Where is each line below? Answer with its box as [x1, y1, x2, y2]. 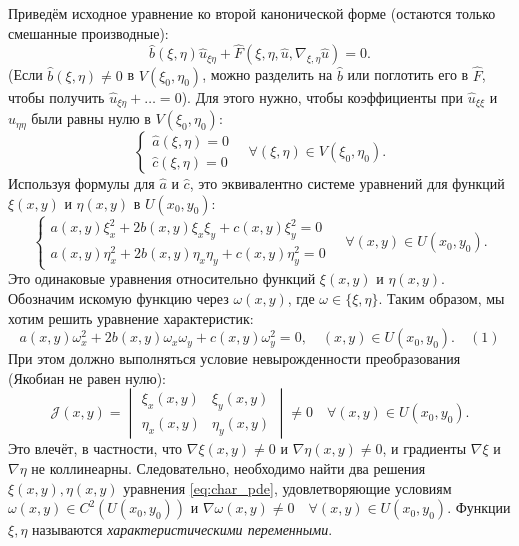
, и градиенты [382, 438, 467, 459]
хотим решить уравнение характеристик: [8, 307, 254, 328]
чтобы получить [8, 86, 105, 107]
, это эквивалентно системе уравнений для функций [189, 173, 505, 194]
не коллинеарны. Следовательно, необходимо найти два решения [31, 457, 426, 478]
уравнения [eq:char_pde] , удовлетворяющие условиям [123, 477, 452, 498]
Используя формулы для [8, 173, 155, 194]
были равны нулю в [31, 108, 151, 129]
